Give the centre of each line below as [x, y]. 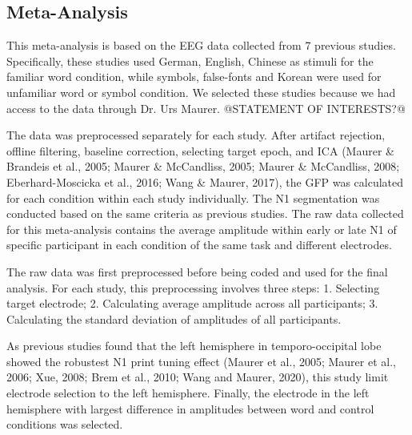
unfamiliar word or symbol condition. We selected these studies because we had [201, 92]
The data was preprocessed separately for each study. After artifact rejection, [196, 135]
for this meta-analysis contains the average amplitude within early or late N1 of [202, 229]
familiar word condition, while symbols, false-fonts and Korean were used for [194, 77]
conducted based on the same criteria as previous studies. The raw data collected [205, 213]
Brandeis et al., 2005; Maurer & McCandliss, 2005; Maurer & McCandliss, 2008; [203, 166]
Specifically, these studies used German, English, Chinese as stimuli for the [190, 60]
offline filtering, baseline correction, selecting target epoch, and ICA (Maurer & [200, 150]
